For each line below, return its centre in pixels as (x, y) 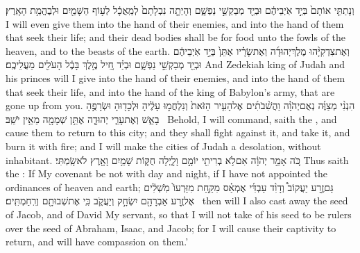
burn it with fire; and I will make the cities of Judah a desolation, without (163, 146)
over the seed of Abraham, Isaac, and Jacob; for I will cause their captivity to (171, 228)
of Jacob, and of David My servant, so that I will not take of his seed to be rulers (179, 214)
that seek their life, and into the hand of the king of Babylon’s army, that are (170, 91)
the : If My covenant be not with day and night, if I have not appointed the (166, 173)
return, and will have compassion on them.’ (97, 242)
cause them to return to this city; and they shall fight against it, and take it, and (178, 132)
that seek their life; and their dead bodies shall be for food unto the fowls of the (176, 37)
